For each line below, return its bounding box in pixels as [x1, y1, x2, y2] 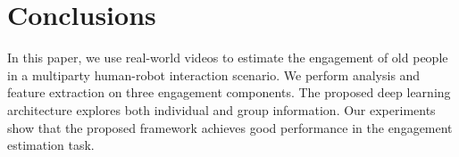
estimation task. [7, 136, 95, 154]
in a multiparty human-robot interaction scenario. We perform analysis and [7, 65, 421, 84]
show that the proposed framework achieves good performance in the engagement [7, 118, 453, 136]
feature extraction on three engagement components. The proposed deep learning [7, 83, 451, 102]
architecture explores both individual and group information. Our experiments [7, 100, 436, 119]
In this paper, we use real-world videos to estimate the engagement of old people [7, 48, 448, 67]
